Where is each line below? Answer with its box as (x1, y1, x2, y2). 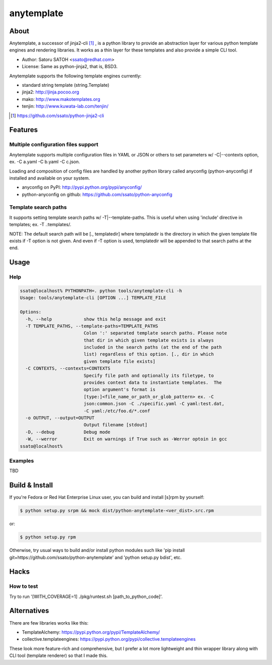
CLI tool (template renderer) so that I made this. (9, 652, 108, 658)
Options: (20, 309, 42, 315)
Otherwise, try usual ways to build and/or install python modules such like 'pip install (9, 547, 185, 553)
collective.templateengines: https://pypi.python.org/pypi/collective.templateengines (22, 636, 196, 642)
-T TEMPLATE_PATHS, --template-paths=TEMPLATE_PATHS (25, 323, 158, 329)
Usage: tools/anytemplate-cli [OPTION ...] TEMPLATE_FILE (20, 295, 166, 301)
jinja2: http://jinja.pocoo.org (22, 89, 80, 95)
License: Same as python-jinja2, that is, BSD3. (22, 64, 118, 70)
